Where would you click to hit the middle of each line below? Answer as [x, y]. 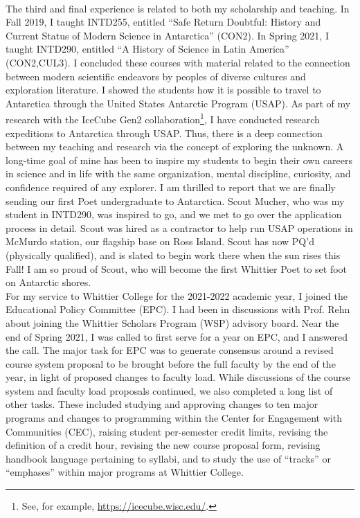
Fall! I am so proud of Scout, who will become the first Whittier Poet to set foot [177, 268]
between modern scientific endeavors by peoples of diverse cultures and [156, 76]
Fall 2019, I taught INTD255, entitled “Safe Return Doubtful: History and [163, 22]
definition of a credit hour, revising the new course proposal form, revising [163, 445]
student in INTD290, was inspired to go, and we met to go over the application [174, 214]
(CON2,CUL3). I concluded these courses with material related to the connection [178, 62]
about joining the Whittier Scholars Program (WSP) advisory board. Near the [172, 322]
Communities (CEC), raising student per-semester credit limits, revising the [167, 431]
